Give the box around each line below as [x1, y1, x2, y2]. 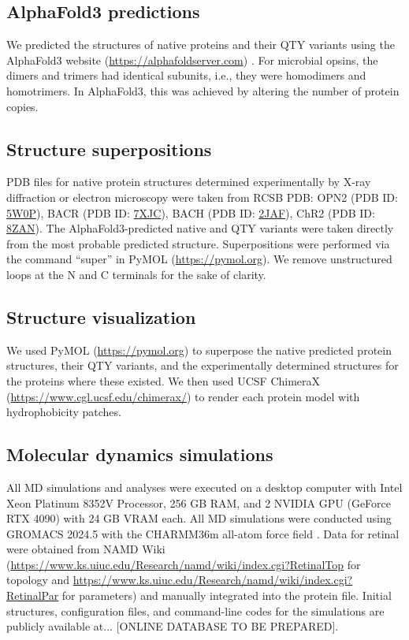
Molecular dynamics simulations [6, 442, 273, 467]
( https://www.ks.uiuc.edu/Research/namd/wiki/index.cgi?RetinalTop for [6, 556, 361, 572]
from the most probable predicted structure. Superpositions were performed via [6, 235, 390, 251]
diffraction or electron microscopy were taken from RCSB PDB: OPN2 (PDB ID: [6, 188, 398, 205]
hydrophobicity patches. [6, 404, 121, 420]
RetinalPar [6, 587, 59, 604]
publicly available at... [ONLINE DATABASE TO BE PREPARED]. [6, 618, 339, 634]
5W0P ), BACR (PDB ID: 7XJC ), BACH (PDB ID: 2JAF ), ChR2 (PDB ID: [6, 204, 375, 221]
